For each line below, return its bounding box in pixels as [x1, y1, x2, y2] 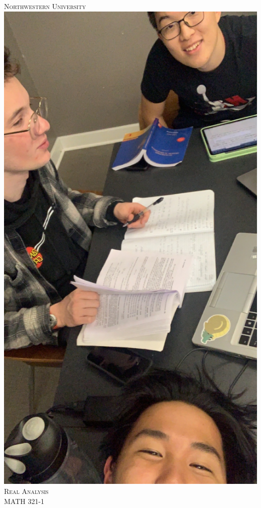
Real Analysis [4, 485, 49, 496]
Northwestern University [4, 1, 86, 11]
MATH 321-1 [4, 495, 45, 506]
